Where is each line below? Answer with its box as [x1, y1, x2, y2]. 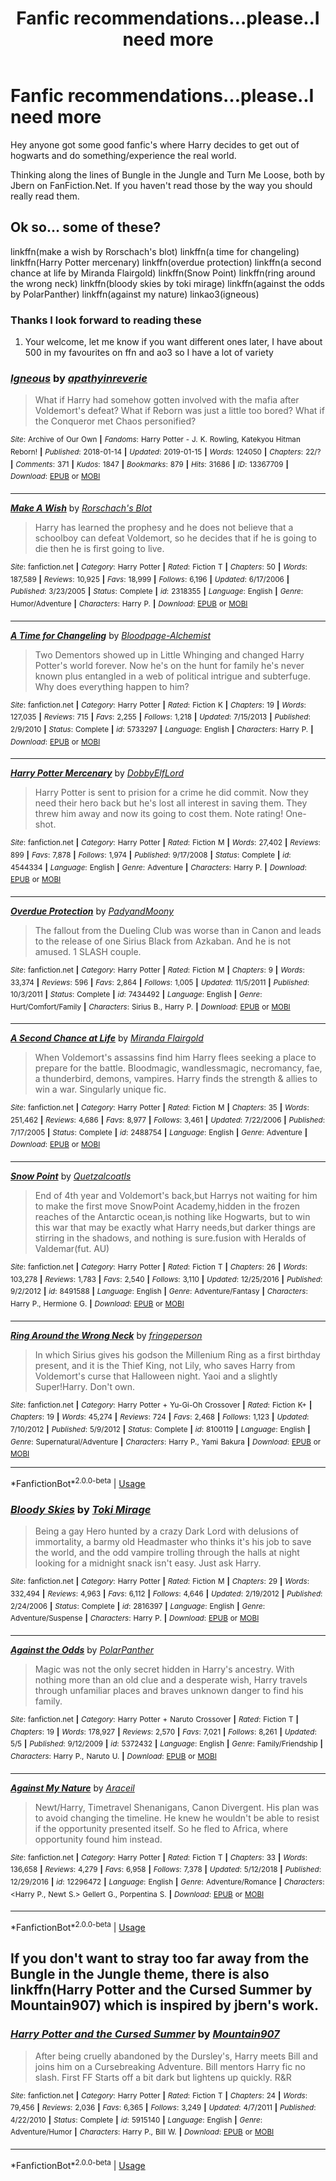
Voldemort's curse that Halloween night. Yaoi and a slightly [34, 1370, 278, 1382]
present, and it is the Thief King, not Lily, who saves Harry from [34, 1359, 296, 1371]
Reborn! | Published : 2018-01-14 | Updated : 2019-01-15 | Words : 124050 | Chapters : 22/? [10, 447, 322, 457]
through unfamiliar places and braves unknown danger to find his [34, 1684, 304, 1696]
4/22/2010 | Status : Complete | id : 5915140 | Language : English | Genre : [10, 2115, 263, 2125]
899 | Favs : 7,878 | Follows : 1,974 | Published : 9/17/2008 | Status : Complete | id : [10, 850, 292, 860]
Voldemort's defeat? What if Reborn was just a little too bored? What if [34, 405, 325, 417]
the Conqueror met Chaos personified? [34, 415, 197, 427]
